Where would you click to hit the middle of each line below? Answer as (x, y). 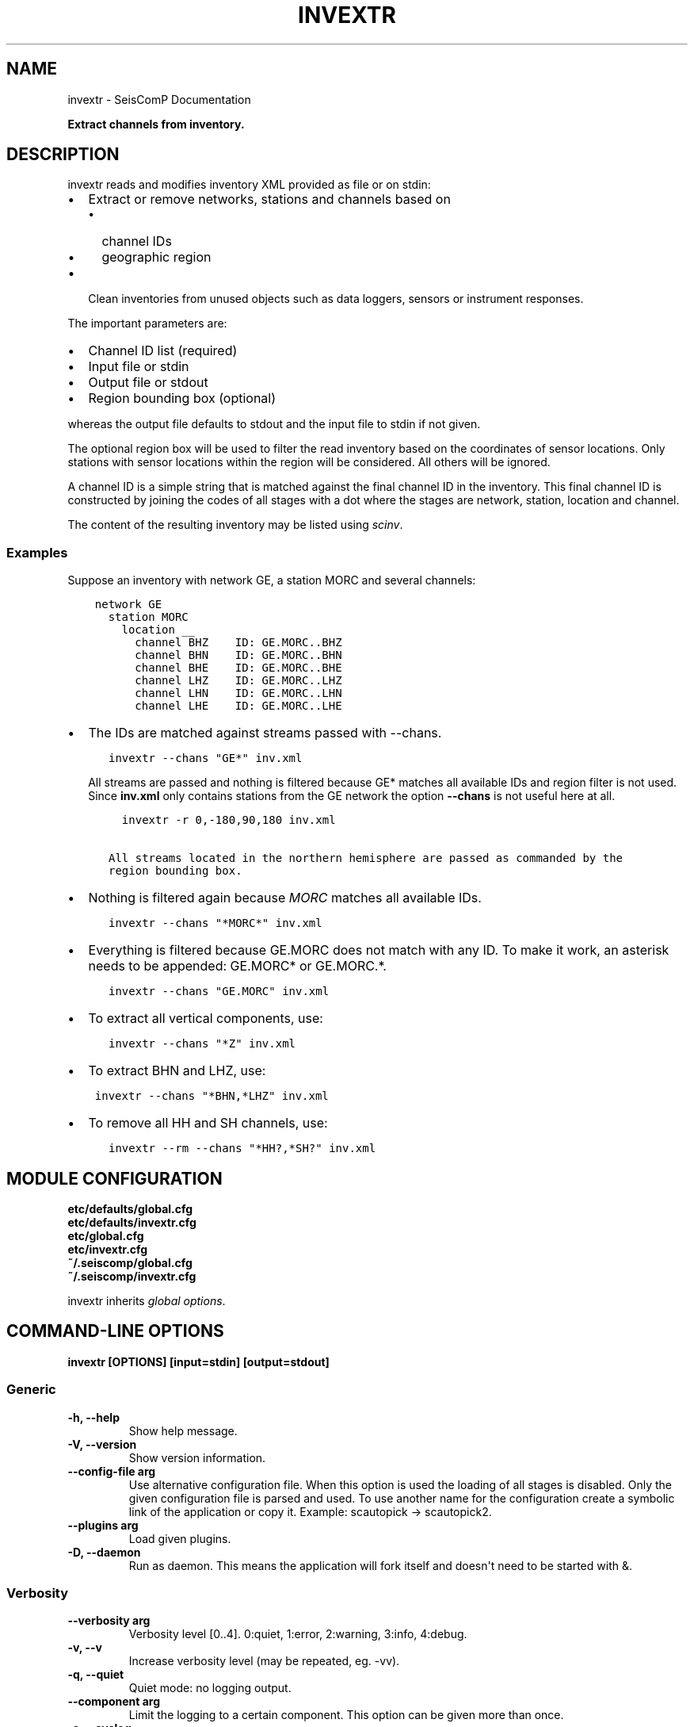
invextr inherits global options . (147, 1301)
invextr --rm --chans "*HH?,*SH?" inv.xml (242, 1149)
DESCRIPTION (63, 155)
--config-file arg (112, 1471)
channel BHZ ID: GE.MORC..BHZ (238, 643)
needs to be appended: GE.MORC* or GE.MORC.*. (237, 966)
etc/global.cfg (106, 1236)
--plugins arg (103, 1525)
